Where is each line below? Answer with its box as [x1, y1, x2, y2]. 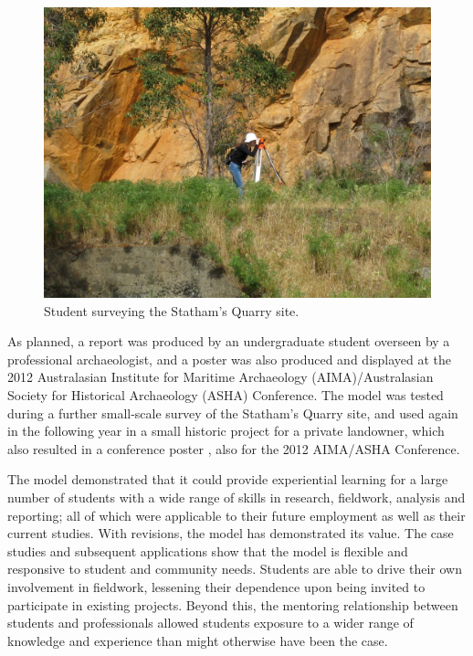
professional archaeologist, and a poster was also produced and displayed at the [7, 349, 452, 368]
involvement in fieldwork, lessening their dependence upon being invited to [7, 577, 426, 596]
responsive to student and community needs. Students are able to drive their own [7, 559, 462, 578]
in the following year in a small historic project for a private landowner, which [7, 421, 445, 440]
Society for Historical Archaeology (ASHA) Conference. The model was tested [7, 385, 444, 404]
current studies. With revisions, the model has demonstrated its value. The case [7, 524, 454, 543]
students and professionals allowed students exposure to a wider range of [7, 613, 414, 632]
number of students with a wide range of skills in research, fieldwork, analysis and [7, 487, 466, 506]
